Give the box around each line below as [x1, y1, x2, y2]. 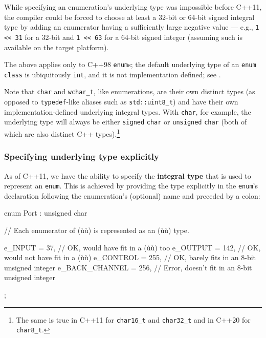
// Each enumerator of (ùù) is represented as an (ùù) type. [4, 224, 189, 235]
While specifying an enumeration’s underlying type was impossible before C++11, [4, 2, 262, 12]
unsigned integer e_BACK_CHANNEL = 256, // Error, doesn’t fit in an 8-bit [4, 262, 252, 272]
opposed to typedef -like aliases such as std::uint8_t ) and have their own [4, 96, 238, 107]
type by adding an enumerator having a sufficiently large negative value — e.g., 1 [4, 22, 259, 32]
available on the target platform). [4, 41, 109, 52]
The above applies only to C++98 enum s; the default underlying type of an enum [4, 59, 256, 70]
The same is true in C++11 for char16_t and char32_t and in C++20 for [16, 314, 251, 325]
